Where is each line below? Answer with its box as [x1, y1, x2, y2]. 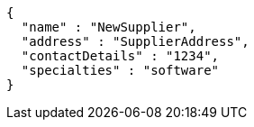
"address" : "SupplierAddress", [21, 34, 249, 49]
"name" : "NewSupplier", [21, 20, 196, 34]
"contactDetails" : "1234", [21, 49, 220, 63]
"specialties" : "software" [21, 63, 220, 77]
